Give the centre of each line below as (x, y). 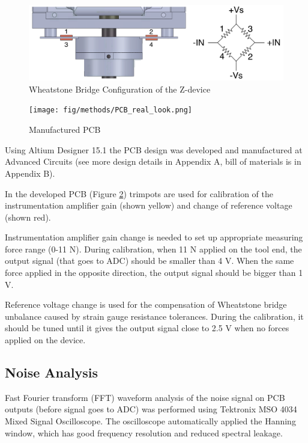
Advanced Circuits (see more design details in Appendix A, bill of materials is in (153, 161)
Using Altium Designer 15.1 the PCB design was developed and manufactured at (154, 149)
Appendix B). (30, 173)
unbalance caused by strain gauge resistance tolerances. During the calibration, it (154, 316)
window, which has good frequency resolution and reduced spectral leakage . (144, 432)
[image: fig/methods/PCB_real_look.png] (111, 110)
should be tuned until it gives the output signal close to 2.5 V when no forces (147, 328)
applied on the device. (45, 340)
